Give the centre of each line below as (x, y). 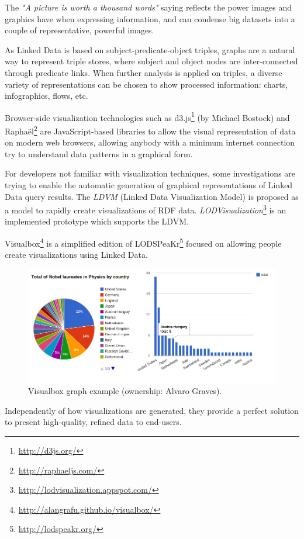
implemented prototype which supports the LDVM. (97, 221)
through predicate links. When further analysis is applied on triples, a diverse (144, 72)
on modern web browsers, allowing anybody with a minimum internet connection (150, 142)
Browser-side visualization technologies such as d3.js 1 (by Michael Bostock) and (147, 116)
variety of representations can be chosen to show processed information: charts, (146, 84)
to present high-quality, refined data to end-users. (93, 422)
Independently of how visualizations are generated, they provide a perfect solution (152, 410)
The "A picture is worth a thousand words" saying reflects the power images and (148, 7)
